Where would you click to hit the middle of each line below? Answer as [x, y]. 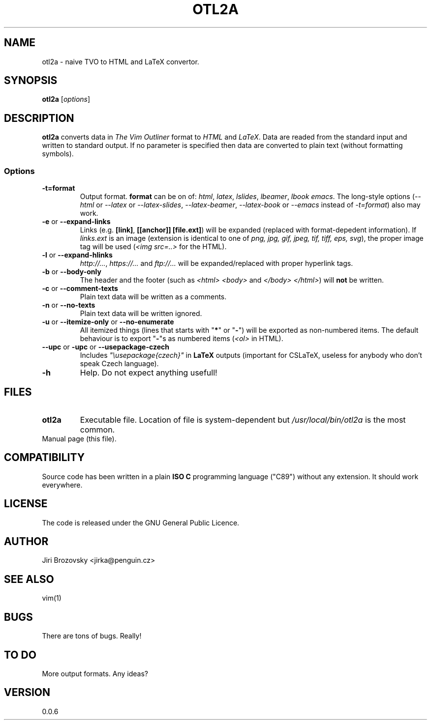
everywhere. [62, 485]
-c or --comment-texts [80, 289]
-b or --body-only [72, 272]
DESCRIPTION [39, 118]
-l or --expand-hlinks [77, 255]
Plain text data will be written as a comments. [153, 297]
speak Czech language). [119, 364]
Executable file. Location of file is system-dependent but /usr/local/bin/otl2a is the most [243, 420]
